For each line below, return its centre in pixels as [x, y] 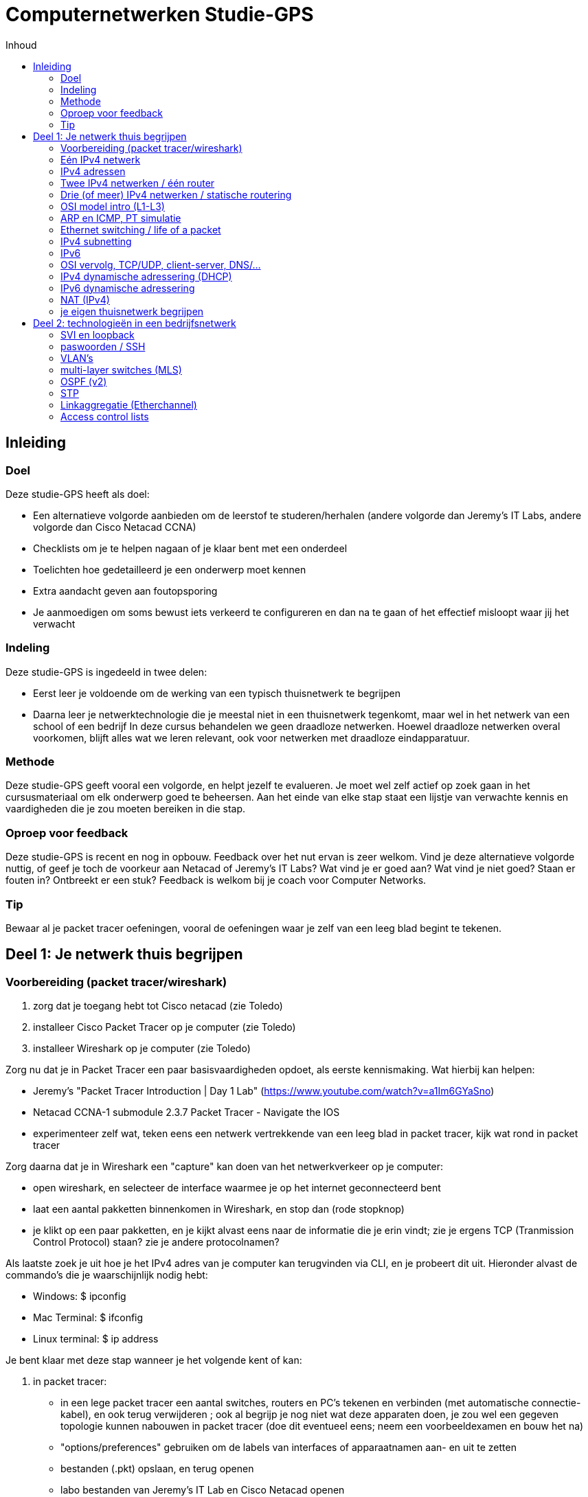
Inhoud [21, 45]
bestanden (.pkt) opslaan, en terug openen [157, 1469]
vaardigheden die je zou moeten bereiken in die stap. [126, 809]
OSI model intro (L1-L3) [113, 206]
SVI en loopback [98, 334]
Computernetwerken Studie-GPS [160, 14]
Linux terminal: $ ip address [96, 1339]
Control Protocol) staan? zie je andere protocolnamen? [156, 1242]
